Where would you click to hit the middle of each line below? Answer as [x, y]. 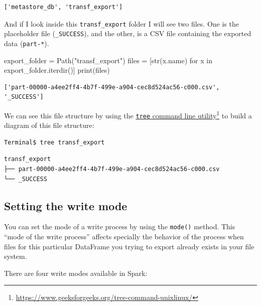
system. [16, 256]
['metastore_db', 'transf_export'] [63, 7]
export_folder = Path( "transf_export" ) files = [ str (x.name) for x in [108, 60]
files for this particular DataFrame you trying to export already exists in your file [129, 246]
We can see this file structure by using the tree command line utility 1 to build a [128, 114]
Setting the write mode [66, 205]
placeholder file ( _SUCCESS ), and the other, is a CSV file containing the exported [128, 33]
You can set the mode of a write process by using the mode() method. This [120, 226]
